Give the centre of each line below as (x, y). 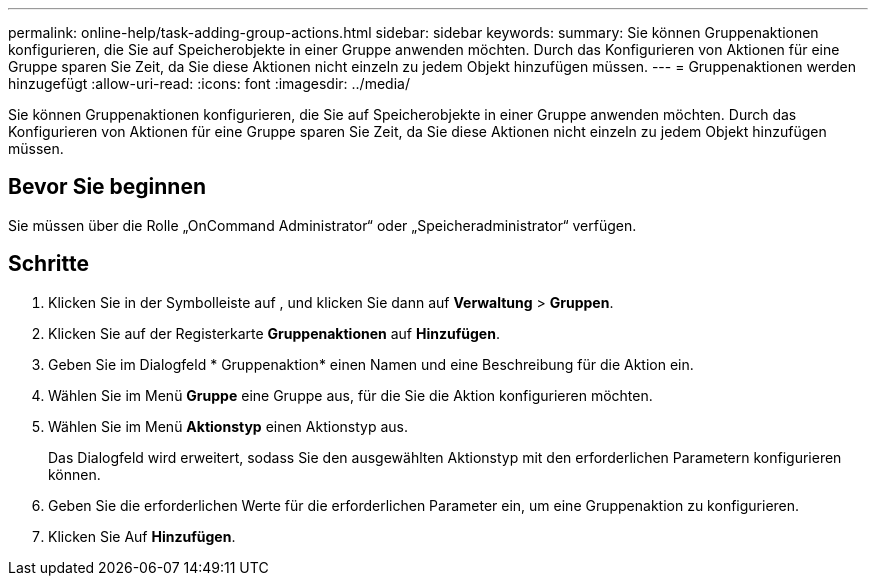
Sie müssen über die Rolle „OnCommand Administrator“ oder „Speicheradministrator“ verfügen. (322, 225)
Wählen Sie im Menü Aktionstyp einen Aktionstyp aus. (228, 426)
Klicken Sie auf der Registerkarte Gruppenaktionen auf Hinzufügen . (274, 333)
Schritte (48, 264)
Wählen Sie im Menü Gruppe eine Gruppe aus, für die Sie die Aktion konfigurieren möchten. (350, 395)
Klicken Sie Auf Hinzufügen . (142, 536)
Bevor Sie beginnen (107, 187)
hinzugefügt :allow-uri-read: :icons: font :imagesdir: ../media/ (209, 83)
